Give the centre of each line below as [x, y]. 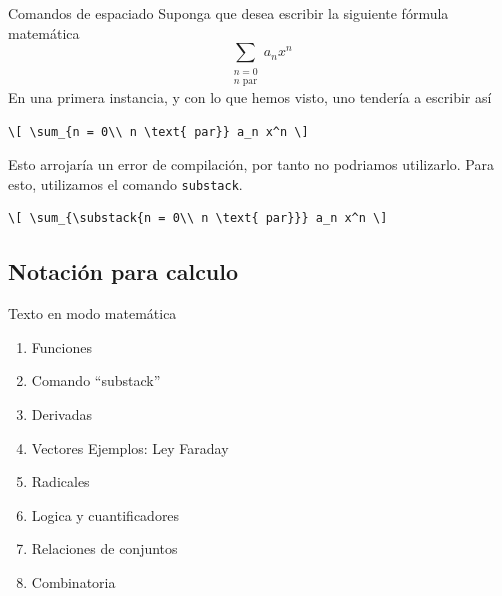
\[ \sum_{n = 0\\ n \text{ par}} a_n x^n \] [158, 131]
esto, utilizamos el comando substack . [125, 183]
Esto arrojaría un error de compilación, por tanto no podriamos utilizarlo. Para [251, 164]
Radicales [60, 481]
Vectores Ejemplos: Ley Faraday [130, 447]
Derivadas [61, 413]
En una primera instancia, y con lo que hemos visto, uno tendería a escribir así [250, 96]
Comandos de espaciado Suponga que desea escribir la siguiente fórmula [228, 13]
